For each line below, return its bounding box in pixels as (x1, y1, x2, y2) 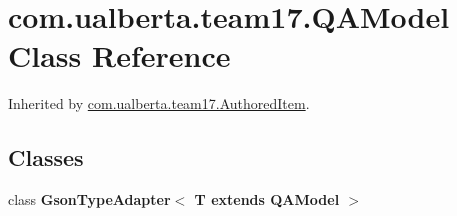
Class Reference (8, 35, 231, 76)
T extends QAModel (194, 189, 340, 210)
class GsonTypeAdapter (8, 189, 171, 210)
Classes (8, 142, 84, 173)
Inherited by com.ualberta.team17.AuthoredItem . (8, 93, 310, 114)
